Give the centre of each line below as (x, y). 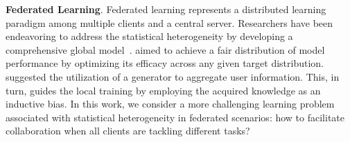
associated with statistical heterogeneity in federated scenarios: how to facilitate (175, 117)
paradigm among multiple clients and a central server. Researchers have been (169, 22)
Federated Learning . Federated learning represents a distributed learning (166, 9)
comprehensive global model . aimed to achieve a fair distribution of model (165, 49)
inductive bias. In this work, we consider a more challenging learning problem (170, 104)
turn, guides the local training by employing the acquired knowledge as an (163, 90)
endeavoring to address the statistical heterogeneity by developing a (149, 36)
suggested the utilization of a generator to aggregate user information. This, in (173, 76)
